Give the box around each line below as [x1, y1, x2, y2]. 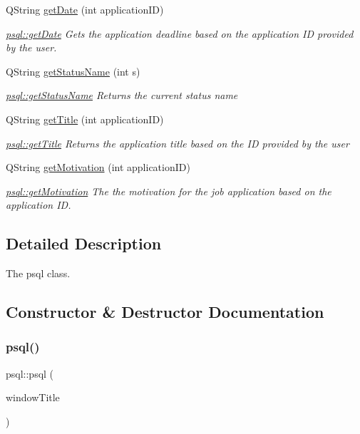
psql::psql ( [6, 366, 54, 381]
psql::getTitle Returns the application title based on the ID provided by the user [6, 135, 349, 150]
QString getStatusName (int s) [6, 63, 140, 78]
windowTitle [6, 390, 60, 405]
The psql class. [6, 266, 71, 281]
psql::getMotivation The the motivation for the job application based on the [6, 183, 331, 198]
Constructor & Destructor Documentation [6, 301, 324, 323]
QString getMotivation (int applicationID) [6, 160, 190, 175]
